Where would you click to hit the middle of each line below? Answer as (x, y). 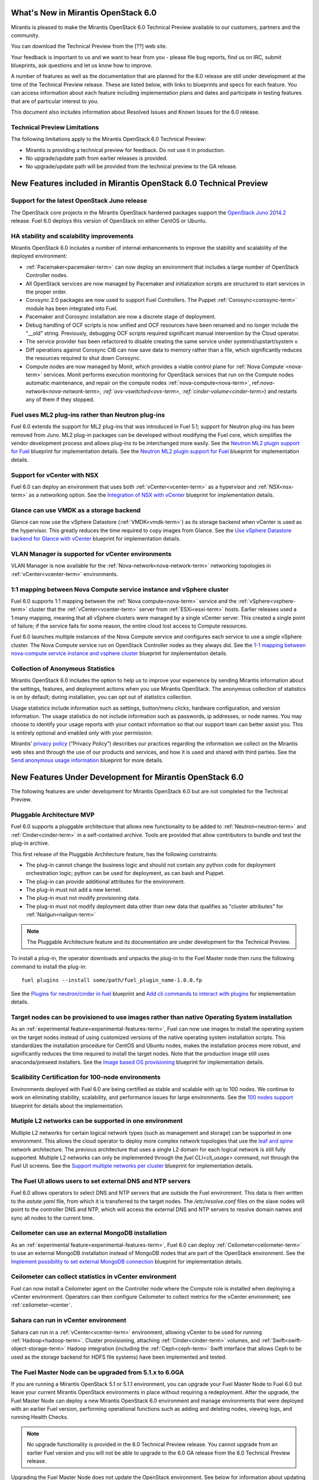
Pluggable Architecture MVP (53, 815)
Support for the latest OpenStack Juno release (79, 201)
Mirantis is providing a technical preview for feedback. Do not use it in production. (126, 150)
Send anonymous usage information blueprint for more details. (87, 760)
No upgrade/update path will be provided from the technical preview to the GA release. (131, 166)
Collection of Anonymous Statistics (63, 669)
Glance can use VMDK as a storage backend (76, 510)
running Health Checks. (40, 1417)
